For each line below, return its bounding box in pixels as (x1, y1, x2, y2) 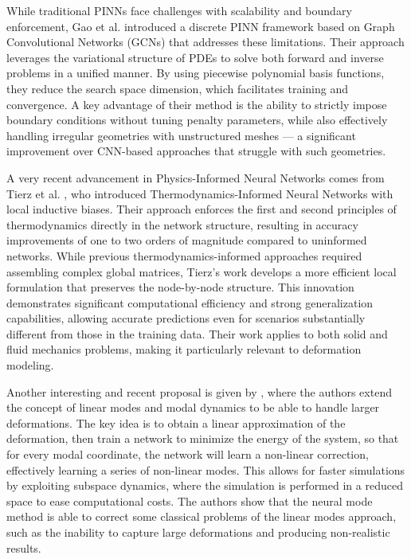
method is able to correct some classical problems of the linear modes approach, (6, 508, 397, 525)
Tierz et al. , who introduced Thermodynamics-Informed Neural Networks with (6, 185, 393, 201)
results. (6, 539, 41, 556)
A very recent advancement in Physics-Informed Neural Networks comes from (6, 169, 385, 186)
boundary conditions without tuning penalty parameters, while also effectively (6, 111, 388, 128)
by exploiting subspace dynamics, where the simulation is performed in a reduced (6, 477, 403, 494)
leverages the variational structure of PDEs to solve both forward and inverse (6, 49, 384, 65)
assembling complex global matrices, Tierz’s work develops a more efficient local (6, 263, 397, 279)
